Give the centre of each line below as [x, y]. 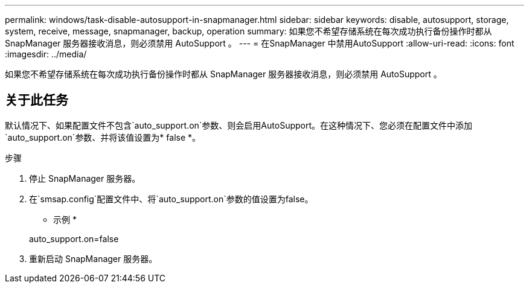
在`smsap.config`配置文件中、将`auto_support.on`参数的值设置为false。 [171, 199]
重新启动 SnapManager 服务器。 [93, 258]
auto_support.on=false [74, 238]
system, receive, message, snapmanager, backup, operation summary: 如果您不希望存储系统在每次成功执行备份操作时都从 [248, 31]
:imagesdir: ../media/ [46, 54]
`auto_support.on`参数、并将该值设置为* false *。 [103, 137]
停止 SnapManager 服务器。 [85, 178]
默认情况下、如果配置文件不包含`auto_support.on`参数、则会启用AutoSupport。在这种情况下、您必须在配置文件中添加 [239, 125]
